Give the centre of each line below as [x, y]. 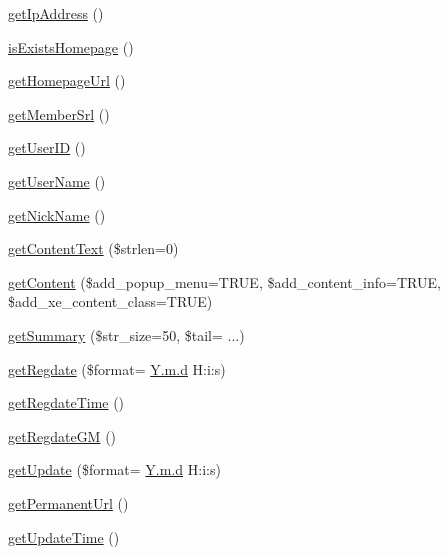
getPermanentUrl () [68, 502]
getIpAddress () [56, 13]
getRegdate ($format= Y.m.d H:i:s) [117, 368]
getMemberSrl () [59, 113]
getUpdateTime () [64, 536]
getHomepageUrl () [67, 80]
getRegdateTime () [66, 402]
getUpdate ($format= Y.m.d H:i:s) [114, 469]
